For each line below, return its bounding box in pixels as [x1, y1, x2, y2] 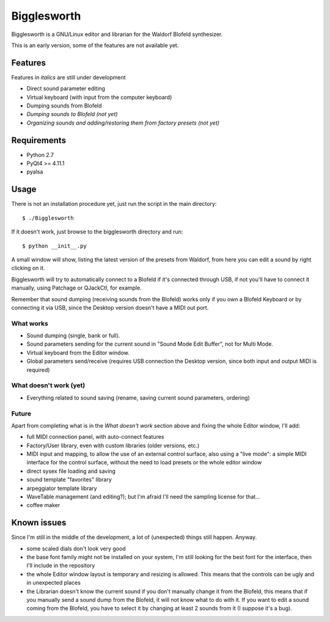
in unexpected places [26, 579, 81, 587]
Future [11, 409, 32, 418]
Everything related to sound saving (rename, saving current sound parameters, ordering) [26, 394, 250, 401]
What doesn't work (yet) [11, 381, 86, 390]
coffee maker [26, 502, 61, 509]
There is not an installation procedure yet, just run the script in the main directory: [11, 200, 217, 208]
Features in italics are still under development [11, 73, 126, 81]
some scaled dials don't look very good [26, 544, 126, 552]
